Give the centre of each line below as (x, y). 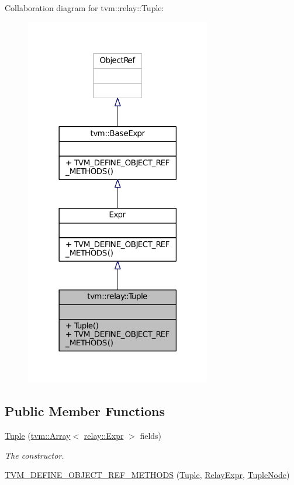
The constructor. (34, 455)
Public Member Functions (85, 411)
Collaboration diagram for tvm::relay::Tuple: (84, 8)
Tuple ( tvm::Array (38, 436)
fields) (151, 436)
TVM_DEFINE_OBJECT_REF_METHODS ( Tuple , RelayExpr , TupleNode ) (147, 475)
